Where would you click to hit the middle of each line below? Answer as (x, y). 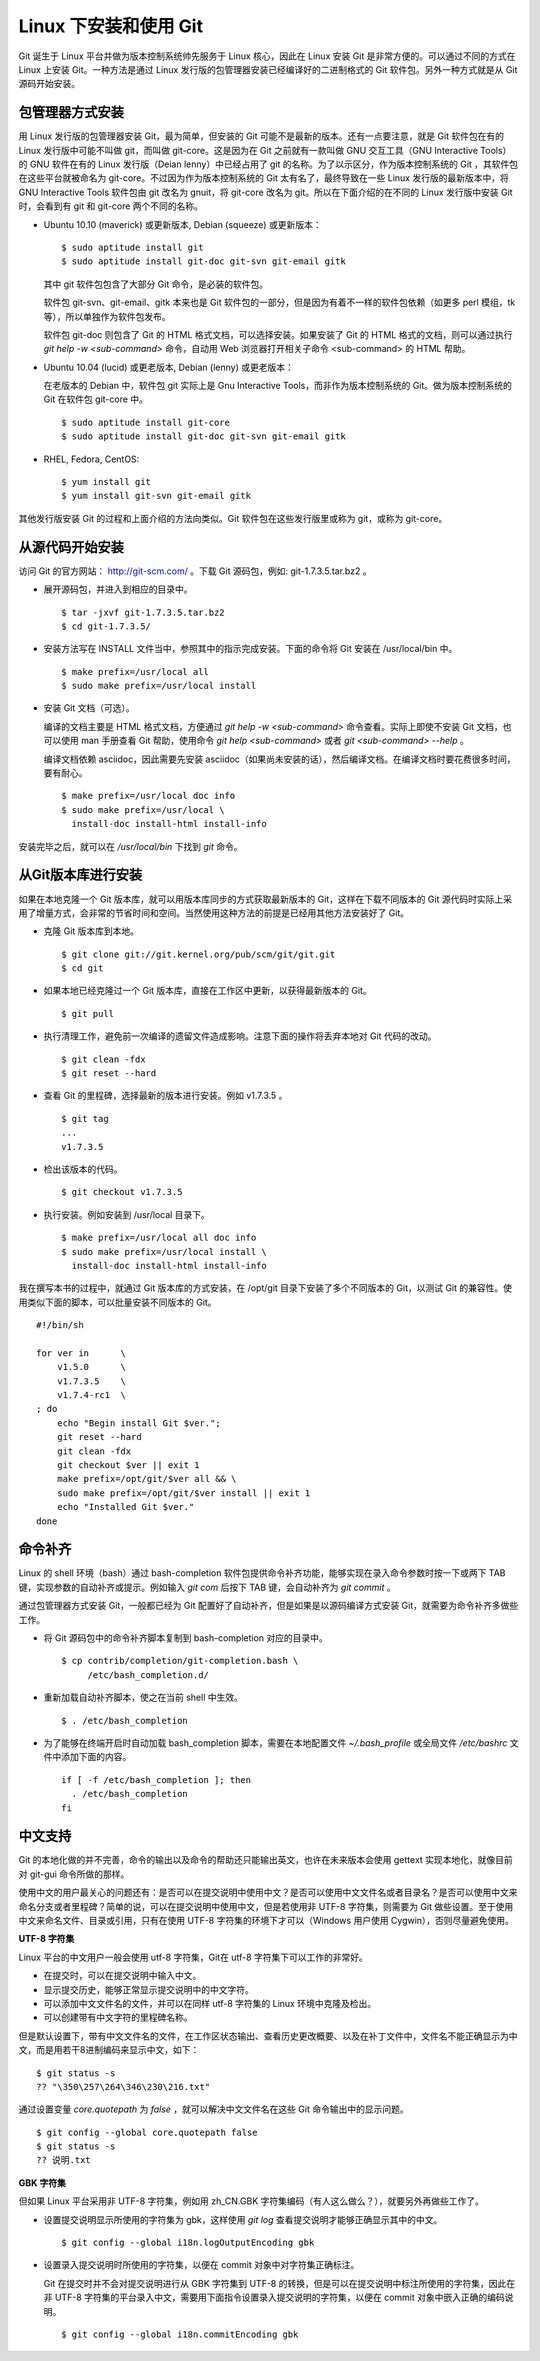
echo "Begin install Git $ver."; (139, 1423)
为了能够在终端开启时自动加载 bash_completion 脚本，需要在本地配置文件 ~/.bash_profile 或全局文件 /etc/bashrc (275, 1742)
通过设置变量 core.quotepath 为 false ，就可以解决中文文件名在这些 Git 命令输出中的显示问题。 (213, 2109)
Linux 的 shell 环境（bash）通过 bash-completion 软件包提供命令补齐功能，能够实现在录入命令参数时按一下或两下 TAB (262, 1573)
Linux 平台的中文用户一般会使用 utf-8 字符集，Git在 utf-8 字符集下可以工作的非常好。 (193, 1957)
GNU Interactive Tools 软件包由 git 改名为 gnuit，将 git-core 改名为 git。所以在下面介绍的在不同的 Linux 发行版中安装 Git (266, 192)
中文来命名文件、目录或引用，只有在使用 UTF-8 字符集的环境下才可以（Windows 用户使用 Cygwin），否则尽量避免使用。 (266, 1921)
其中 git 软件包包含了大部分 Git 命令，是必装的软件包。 (156, 284)
